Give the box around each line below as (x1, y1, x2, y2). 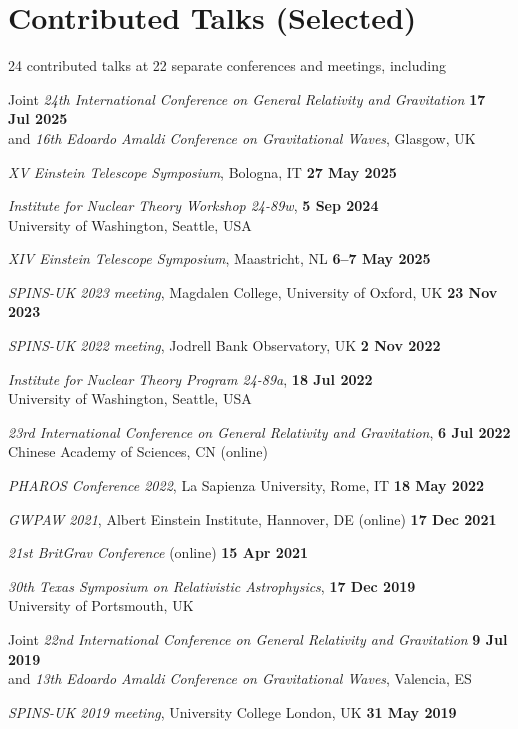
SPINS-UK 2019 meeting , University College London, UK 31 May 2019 (8, 701, 457, 722)
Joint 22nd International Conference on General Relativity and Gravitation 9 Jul (8, 629, 508, 649)
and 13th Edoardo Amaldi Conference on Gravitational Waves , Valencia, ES (8, 668, 472, 689)
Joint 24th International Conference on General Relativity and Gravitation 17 (8, 88, 486, 109)
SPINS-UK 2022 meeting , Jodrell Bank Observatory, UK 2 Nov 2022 (8, 335, 441, 356)
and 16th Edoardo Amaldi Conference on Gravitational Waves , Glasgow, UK (8, 127, 476, 148)
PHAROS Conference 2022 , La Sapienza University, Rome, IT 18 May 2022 (8, 475, 485, 496)
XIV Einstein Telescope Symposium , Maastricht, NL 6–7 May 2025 (8, 248, 431, 269)
